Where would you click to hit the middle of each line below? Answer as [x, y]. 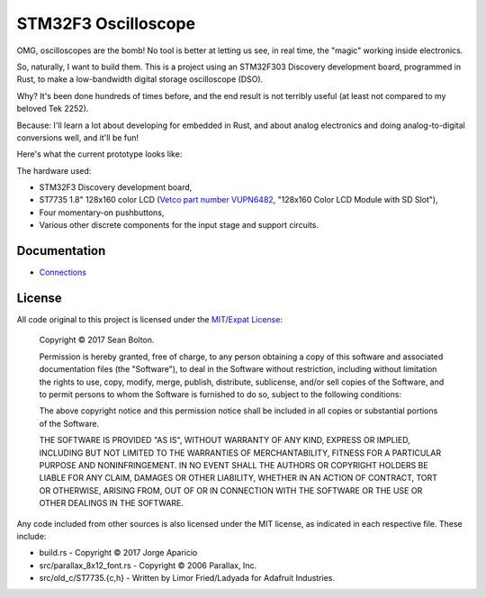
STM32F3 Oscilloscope [106, 23]
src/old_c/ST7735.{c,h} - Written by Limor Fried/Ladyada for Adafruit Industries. [187, 578]
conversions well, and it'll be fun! [78, 137]
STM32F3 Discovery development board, [116, 187]
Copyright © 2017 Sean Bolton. [97, 340]
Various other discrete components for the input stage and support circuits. [179, 225]
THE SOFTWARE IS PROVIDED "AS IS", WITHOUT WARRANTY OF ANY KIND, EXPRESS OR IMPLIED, [225, 440]
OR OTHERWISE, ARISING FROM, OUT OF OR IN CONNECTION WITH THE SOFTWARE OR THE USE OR [231, 490]
